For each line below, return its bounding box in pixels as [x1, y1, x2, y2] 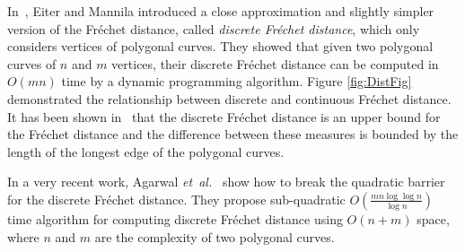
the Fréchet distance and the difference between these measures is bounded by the [7, 125, 459, 143]
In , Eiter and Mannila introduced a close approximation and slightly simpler [7, 2, 434, 20]
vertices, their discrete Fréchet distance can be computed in [111, 54, 439, 73]
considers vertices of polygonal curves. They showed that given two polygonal [7, 37, 434, 56]
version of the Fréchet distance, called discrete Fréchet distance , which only [7, 19, 420, 38]
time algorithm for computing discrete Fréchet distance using [7, 209, 343, 228]
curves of [7, 54, 57, 73]
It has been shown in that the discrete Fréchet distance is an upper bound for [7, 107, 441, 126]
